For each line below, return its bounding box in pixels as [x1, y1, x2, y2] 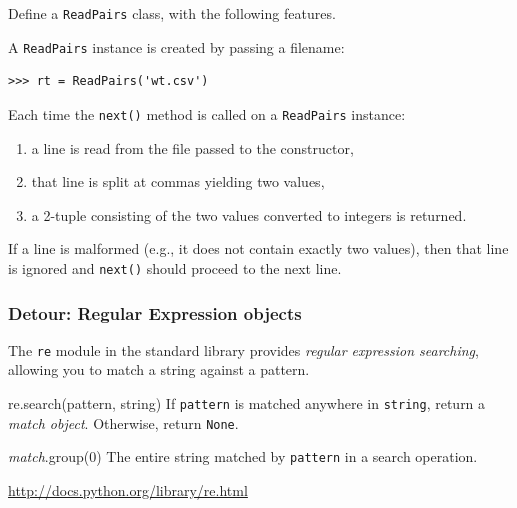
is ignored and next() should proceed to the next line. [8, 257, 342, 278]
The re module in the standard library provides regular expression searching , [8, 339, 479, 360]
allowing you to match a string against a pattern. [8, 359, 310, 380]
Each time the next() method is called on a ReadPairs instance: [8, 103, 406, 124]
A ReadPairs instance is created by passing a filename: [8, 36, 345, 57]
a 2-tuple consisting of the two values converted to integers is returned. [31, 204, 467, 225]
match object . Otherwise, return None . [8, 412, 239, 433]
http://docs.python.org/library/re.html [8, 480, 248, 501]
